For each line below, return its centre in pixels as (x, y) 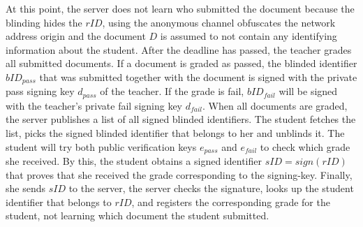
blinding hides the (44, 22)
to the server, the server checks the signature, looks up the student (211, 188)
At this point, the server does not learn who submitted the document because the (180, 8)
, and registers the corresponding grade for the (231, 202)
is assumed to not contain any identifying (249, 36)
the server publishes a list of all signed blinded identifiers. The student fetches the (181, 119)
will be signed (308, 91)
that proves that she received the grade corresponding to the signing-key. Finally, (179, 174)
